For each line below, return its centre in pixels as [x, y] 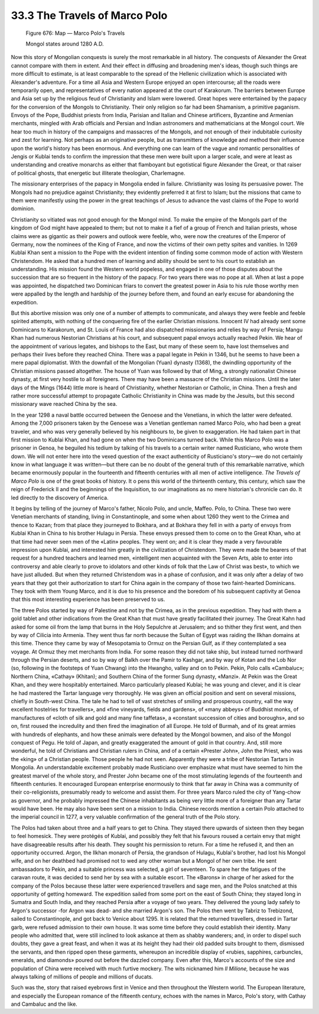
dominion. [23, 209]
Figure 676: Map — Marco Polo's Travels [75, 33]
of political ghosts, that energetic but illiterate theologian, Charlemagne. [98, 173]
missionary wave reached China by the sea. [64, 404]
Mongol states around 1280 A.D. [65, 44]
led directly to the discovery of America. [60, 498]
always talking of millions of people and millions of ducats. [82, 976]
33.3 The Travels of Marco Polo [89, 15]
